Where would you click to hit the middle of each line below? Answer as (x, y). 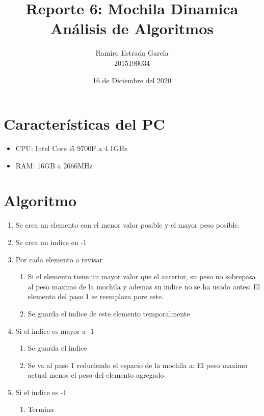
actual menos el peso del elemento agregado (96, 375)
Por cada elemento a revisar (59, 259)
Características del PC (84, 124)
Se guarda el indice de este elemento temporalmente (109, 313)
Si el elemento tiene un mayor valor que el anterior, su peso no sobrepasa (142, 276)
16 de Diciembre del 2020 (132, 80)
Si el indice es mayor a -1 (55, 331)
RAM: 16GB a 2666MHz (54, 165)
